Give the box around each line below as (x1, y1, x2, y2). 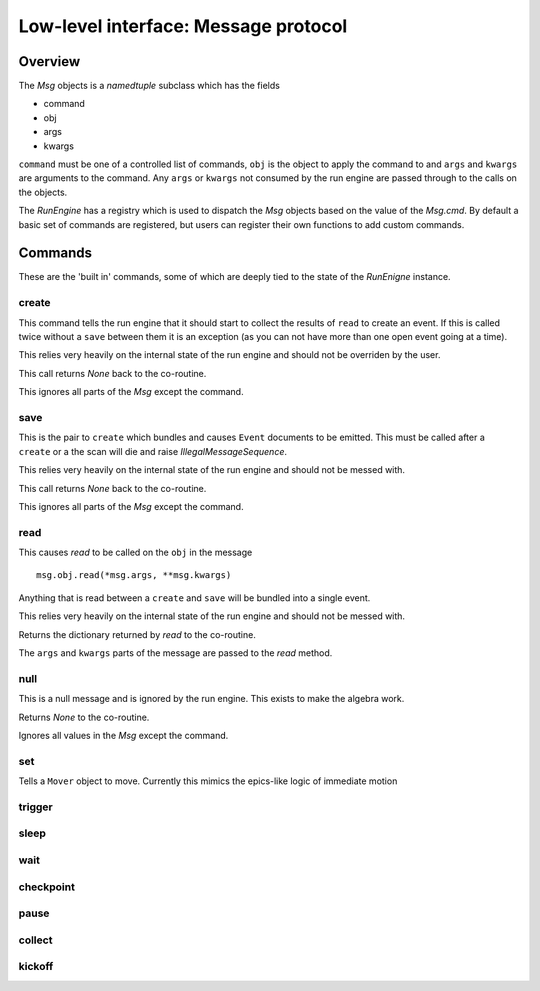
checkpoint (18, 880, 75, 894)
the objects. (18, 186, 68, 198)
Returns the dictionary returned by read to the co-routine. (18, 628, 257, 640)
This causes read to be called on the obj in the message (18, 546, 253, 559)
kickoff (18, 960, 54, 974)
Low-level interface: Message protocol (18, 15, 348, 37)
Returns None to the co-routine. (18, 711, 150, 723)
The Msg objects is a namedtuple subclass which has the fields (18, 80, 280, 92)
